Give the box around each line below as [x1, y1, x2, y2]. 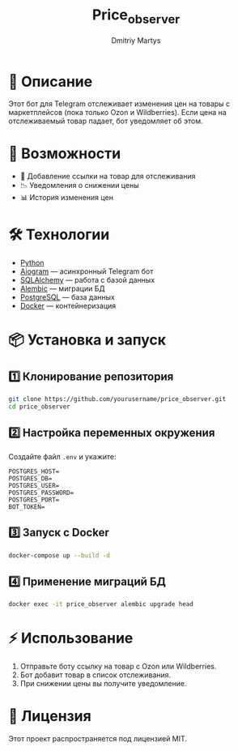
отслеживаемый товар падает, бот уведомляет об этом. [8, 116, 203, 126]
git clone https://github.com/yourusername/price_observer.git [8, 395, 227, 403]
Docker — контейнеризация [19, 301, 117, 311]
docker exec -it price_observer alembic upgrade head [8, 600, 194, 608]
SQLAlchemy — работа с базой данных [19, 275, 155, 285]
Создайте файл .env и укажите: [8, 451, 117, 461]
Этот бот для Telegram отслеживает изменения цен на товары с [8, 99, 231, 109]
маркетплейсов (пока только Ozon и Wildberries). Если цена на [8, 108, 227, 117]
